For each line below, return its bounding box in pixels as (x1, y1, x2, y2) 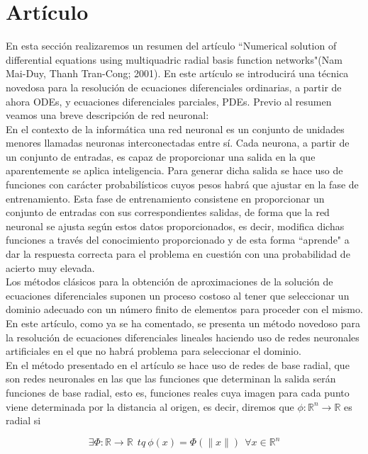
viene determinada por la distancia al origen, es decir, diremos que (6, 399, 294, 414)
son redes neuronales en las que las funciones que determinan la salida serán (6, 371, 336, 386)
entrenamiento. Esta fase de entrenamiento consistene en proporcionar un (6, 191, 325, 205)
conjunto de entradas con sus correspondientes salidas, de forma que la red (6, 205, 330, 220)
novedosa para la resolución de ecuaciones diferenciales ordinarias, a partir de (6, 79, 342, 94)
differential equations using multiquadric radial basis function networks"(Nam (6, 52, 342, 67)
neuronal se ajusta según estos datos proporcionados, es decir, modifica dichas (6, 218, 345, 233)
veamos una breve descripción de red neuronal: (6, 108, 209, 123)
